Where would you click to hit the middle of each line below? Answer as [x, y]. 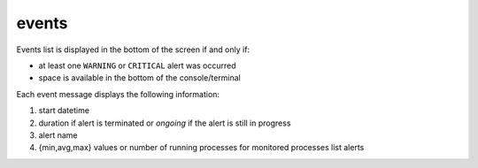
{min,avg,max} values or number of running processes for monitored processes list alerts [201, 148]
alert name [58, 135]
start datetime [64, 111]
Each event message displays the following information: [118, 94]
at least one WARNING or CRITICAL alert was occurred [137, 65]
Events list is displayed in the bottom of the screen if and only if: [133, 50]
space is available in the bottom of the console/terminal [139, 78]
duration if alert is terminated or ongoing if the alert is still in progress [165, 123]
